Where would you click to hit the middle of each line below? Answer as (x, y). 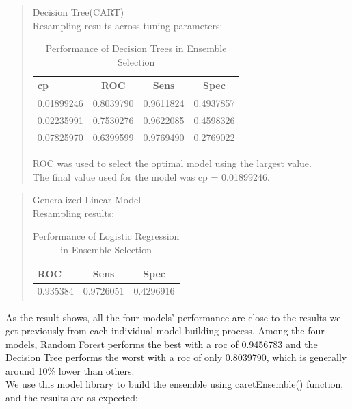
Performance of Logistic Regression (106, 236)
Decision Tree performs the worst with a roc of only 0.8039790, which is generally (176, 357)
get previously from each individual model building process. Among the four (165, 331)
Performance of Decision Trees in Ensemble (136, 48)
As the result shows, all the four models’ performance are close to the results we (173, 317)
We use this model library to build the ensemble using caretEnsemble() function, (175, 384)
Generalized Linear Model (87, 200)
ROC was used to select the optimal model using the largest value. (172, 163)
